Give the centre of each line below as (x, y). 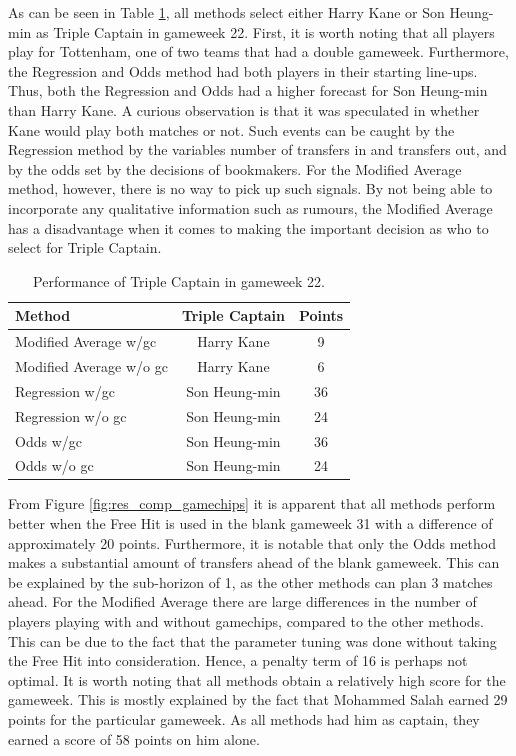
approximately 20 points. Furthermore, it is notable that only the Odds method (252, 542)
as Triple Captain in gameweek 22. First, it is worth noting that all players (265, 31)
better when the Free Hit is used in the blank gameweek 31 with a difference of (250, 523)
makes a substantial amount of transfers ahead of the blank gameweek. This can (254, 562)
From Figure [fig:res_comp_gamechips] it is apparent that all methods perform (252, 503)
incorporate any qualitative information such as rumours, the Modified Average (250, 207)
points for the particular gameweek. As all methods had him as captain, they (244, 719)
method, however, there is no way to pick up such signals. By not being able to (250, 188)
